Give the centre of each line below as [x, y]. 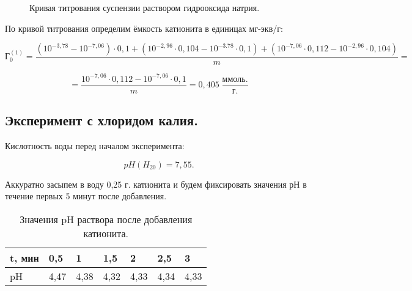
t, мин [24, 257]
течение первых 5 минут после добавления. [86, 196]
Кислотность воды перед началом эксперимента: [95, 145]
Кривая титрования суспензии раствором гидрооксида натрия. [145, 7]
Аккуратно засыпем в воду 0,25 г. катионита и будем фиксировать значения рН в [156, 184]
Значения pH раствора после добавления [106, 219]
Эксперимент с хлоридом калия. [101, 120]
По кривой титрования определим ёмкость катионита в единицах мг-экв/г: [144, 28]
